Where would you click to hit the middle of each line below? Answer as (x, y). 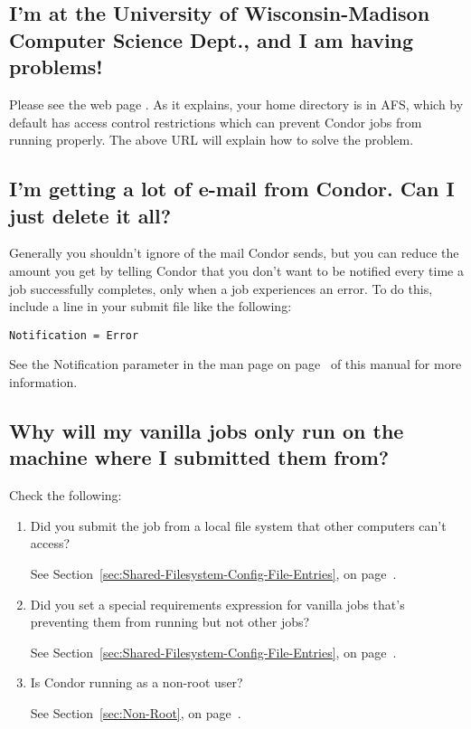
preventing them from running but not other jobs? (170, 622)
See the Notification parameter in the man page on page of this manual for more (235, 364)
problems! (56, 66)
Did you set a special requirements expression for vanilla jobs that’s (217, 604)
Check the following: (66, 495)
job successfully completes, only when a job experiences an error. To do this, (221, 288)
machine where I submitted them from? (199, 457)
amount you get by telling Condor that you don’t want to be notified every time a (236, 270)
